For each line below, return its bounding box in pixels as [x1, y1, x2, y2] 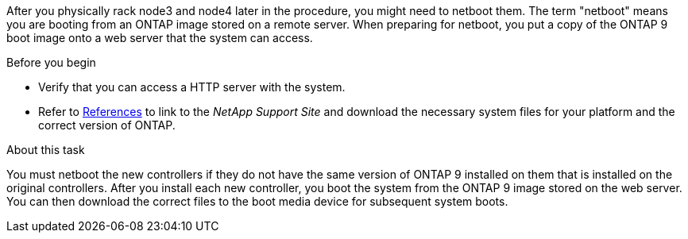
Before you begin [6, 56, 96, 69]
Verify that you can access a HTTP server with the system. [38, 80, 346, 94]
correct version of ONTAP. [38, 118, 176, 132]
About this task [6, 143, 85, 156]
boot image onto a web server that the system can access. [6, 31, 313, 44]
